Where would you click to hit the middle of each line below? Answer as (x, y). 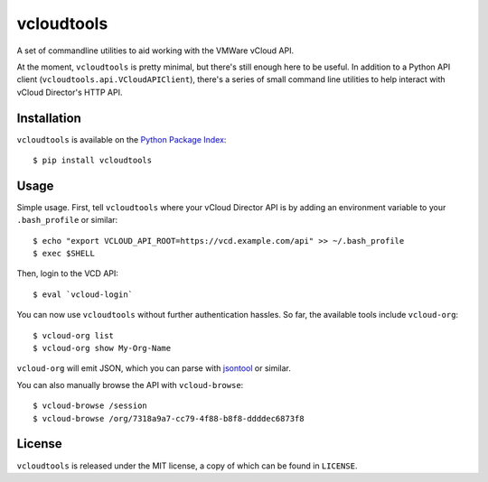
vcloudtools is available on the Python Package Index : (122, 139)
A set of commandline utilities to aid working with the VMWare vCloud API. (155, 51)
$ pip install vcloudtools (93, 161)
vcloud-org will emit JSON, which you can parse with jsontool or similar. (154, 368)
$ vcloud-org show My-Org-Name (102, 348)
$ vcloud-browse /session (90, 406)
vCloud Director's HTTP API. (70, 92)
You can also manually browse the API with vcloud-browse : (130, 385)
